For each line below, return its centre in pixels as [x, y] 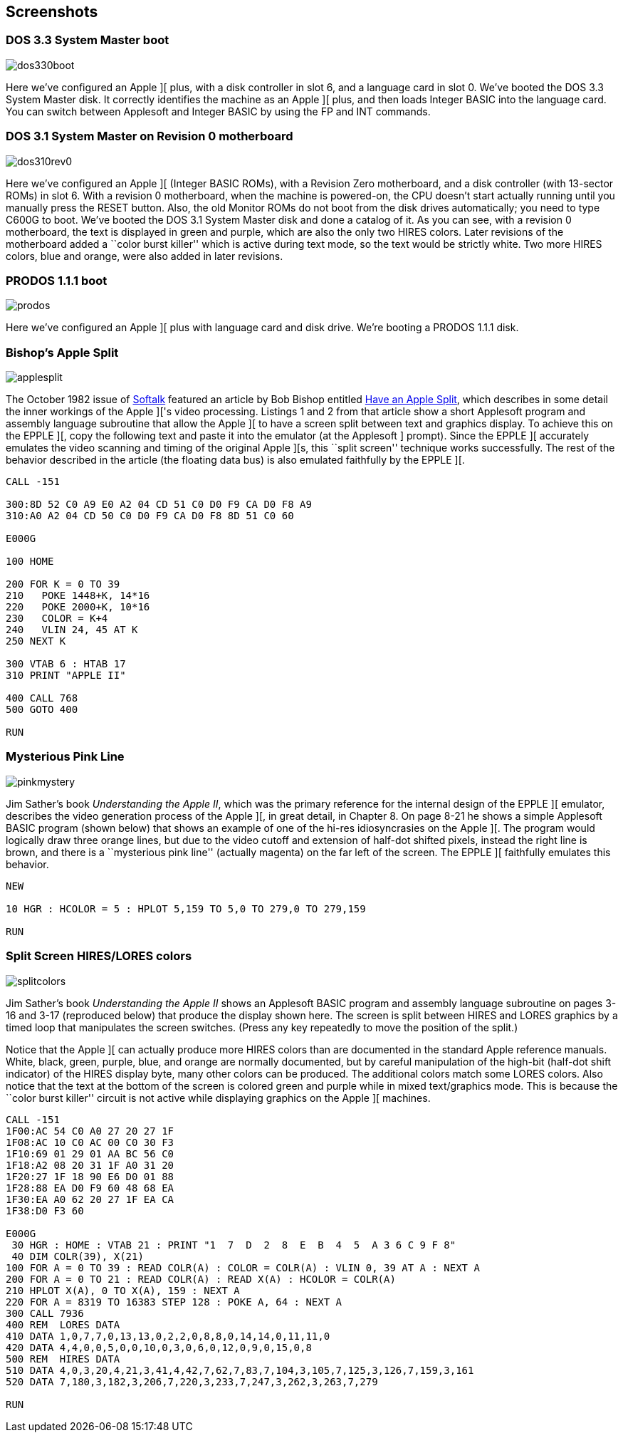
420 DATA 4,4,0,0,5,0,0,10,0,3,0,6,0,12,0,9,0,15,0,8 [159, 1347]
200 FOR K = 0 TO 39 [63, 584]
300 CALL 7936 [45, 1313]
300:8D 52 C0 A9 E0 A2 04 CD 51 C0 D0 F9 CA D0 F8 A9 [159, 505]
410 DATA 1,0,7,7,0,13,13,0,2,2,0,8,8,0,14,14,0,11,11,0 [168, 1336]
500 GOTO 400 [42, 710]
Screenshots [52, 12]
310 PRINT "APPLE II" [66, 676]
